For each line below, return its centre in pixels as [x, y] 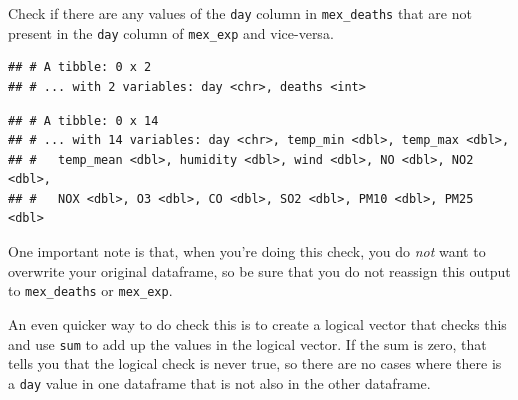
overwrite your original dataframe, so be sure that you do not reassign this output [259, 270]
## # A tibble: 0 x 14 [83, 120]
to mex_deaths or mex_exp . [90, 290]
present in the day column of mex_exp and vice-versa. [171, 32]
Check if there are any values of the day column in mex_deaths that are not [240, 13]
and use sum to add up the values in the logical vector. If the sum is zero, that [247, 343]
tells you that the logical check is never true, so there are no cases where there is [255, 363]
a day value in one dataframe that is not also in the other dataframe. [219, 382]
